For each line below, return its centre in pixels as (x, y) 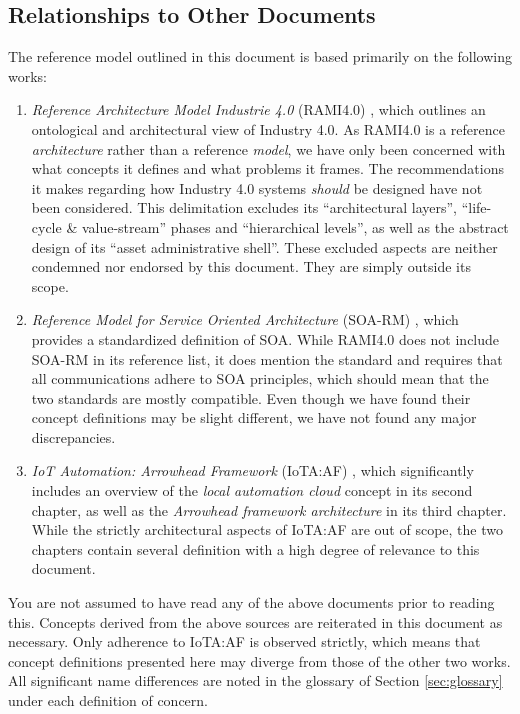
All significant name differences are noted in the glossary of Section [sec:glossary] (255, 680)
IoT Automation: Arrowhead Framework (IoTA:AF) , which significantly (252, 470)
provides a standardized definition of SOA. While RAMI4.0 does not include (265, 338)
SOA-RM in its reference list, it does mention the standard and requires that (267, 358)
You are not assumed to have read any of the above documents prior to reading (251, 602)
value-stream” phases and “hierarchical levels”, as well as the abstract (295, 226)
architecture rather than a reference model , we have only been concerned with (268, 148)
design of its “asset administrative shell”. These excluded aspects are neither (264, 246)
